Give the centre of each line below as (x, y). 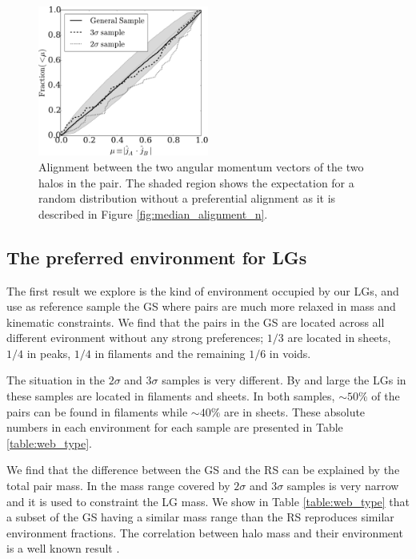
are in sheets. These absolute (294, 411)
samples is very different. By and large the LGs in (284, 380)
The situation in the (56, 380)
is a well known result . (63, 548)
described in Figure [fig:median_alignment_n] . (153, 213)
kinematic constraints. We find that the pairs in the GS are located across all (196, 322)
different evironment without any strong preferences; (135, 338)
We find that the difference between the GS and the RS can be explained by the (203, 470)
